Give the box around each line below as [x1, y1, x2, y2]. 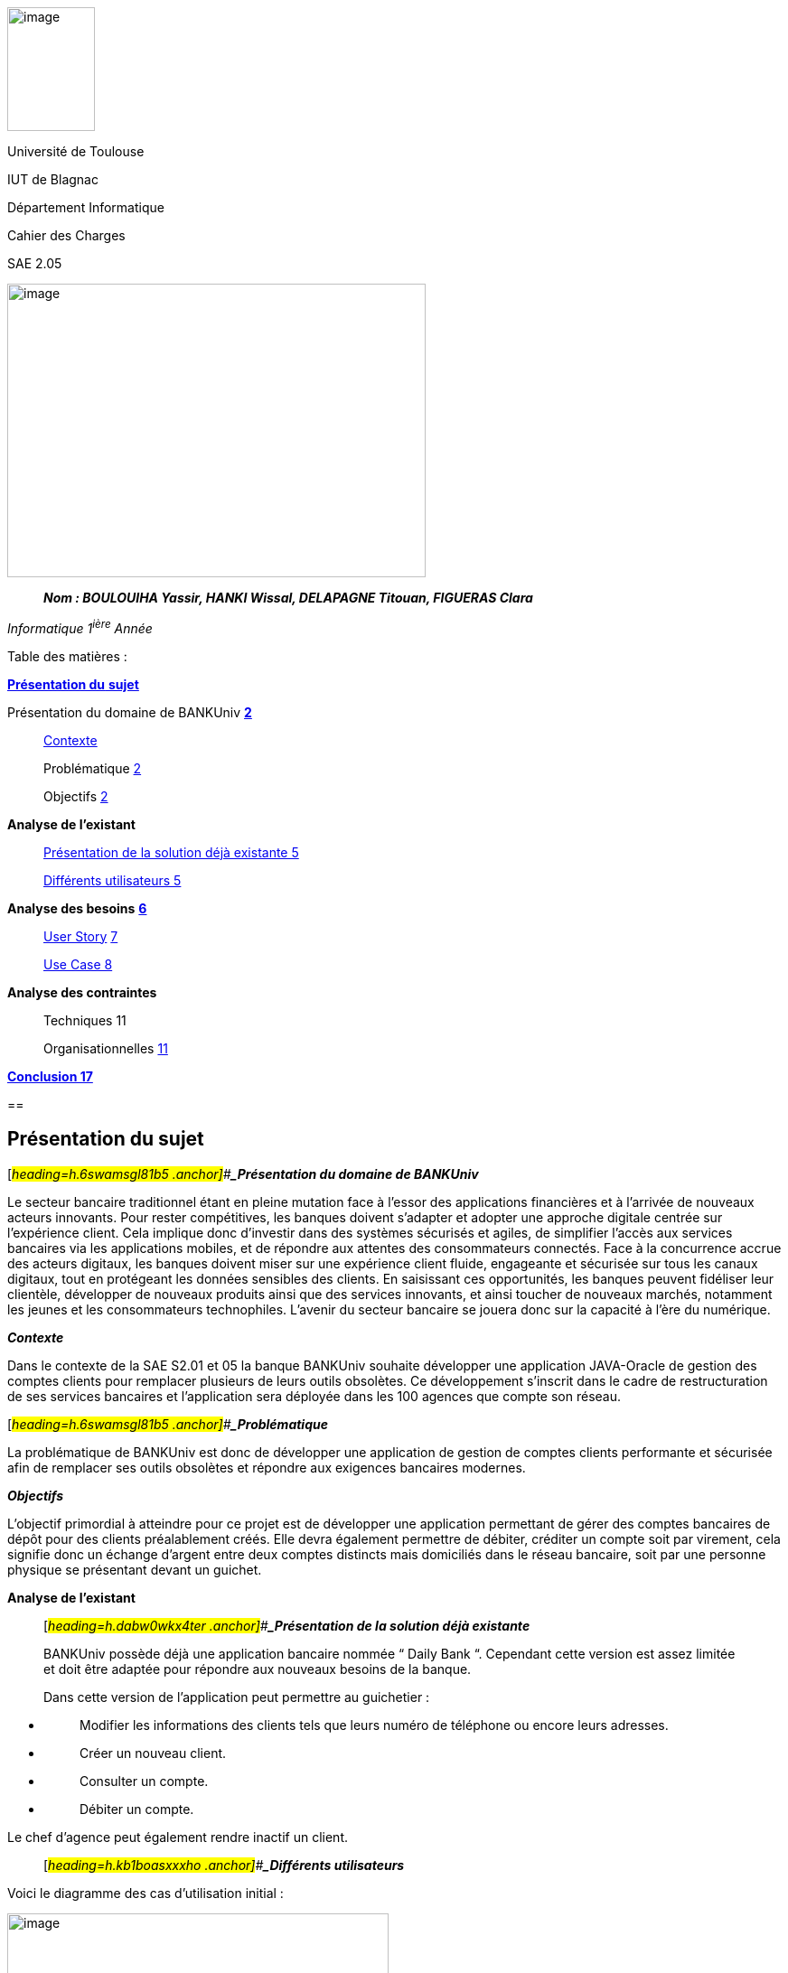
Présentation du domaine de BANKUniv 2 [7, 704, 252, 720]
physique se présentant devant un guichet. [7, 1561, 262, 1577]
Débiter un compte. [80, 1800, 194, 1817]
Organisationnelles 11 [43, 1040, 168, 1056]
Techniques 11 [43, 1012, 127, 1028]
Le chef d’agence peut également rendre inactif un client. [7, 1828, 348, 1845]
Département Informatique [7, 200, 164, 215]
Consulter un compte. [80, 1772, 209, 1789]
